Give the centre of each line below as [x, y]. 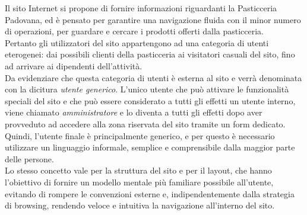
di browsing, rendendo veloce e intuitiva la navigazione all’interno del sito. [140, 205]
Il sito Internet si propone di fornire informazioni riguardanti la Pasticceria [141, 8]
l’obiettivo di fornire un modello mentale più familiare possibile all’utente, [139, 182]
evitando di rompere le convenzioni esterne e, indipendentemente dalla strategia [150, 193]
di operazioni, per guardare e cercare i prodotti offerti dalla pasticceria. [134, 31]
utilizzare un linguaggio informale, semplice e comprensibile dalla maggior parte [150, 147]
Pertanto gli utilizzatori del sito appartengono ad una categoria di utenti [137, 42]
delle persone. [29, 158]
